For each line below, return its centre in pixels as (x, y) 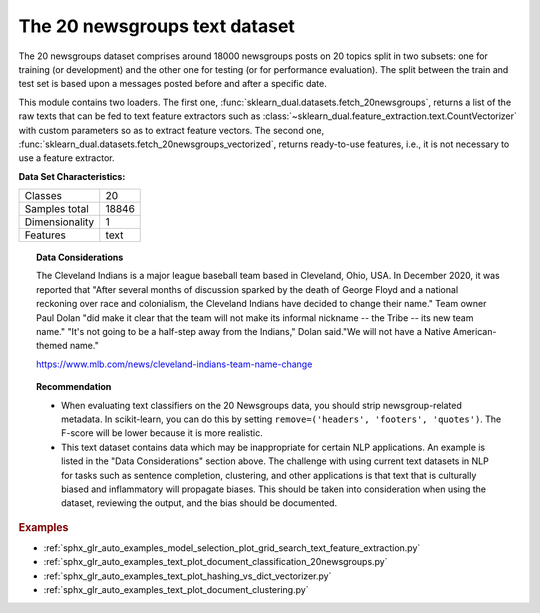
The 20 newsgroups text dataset (156, 26)
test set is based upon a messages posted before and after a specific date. (172, 84)
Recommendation (74, 387)
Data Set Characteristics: (72, 176)
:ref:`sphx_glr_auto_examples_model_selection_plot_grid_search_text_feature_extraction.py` (232, 547)
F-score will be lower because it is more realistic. (162, 433)
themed (52, 346)
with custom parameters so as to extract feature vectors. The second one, (171, 130)
